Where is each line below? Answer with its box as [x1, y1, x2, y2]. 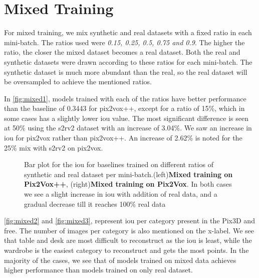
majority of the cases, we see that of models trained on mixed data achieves [4, 254, 236, 265]
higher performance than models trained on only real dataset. [4, 264, 193, 275]
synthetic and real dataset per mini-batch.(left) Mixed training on [24, 169, 233, 179]
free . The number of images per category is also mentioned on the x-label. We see [4, 225, 254, 235]
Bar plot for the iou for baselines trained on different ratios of [24, 159, 213, 170]
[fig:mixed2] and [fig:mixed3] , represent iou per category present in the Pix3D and [4, 215, 255, 226]
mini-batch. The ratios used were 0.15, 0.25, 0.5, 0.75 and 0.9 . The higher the [4, 37, 245, 47]
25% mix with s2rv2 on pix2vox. [4, 142, 103, 153]
